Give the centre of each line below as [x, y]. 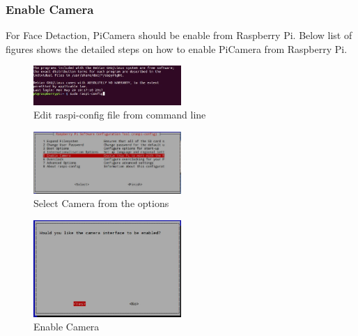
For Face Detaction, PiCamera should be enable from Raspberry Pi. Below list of [179, 35]
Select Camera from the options [101, 203]
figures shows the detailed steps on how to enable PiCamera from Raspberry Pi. [177, 48]
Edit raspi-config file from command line [120, 115]
